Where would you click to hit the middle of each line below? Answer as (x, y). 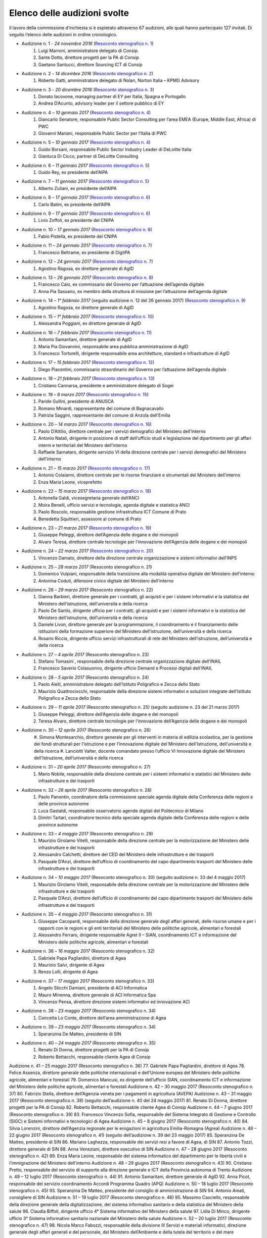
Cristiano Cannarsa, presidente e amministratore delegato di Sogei (106, 385)
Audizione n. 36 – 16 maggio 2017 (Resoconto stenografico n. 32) (88, 951)
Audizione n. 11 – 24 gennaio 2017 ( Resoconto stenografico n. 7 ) (87, 246)
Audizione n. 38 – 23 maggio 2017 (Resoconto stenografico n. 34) (89, 1011)
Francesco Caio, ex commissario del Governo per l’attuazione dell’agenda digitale (121, 284)
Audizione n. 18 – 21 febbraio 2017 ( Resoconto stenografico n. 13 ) (88, 378)
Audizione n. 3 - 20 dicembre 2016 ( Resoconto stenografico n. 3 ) (88, 90)
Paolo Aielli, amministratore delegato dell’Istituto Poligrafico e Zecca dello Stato (119, 684)
